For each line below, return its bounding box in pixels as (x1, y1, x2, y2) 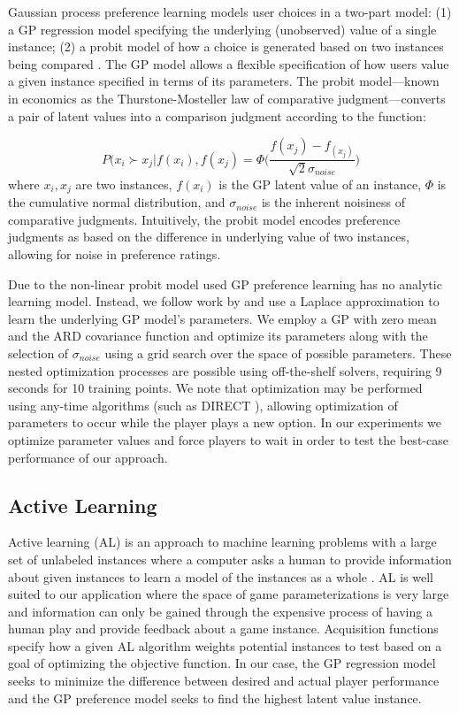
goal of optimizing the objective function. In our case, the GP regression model (8, 654, 436, 672)
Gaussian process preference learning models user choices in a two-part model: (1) (8, 3, 452, 20)
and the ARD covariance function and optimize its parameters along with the (8, 326, 428, 345)
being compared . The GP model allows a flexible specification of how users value (8, 54, 449, 73)
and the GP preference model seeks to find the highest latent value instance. (8, 688, 422, 707)
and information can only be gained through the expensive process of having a (8, 602, 432, 620)
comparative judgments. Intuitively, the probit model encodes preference (8, 210, 401, 228)
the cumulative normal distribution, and (8, 193, 226, 211)
